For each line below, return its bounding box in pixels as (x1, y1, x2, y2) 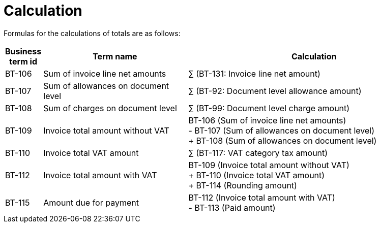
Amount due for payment (43, 197, 139, 208)
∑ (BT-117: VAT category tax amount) (188, 147, 328, 158)
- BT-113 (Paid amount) (188, 202, 276, 213)
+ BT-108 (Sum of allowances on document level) (188, 135, 377, 146)
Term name (93, 51, 137, 61)
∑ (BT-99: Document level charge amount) (188, 103, 350, 113)
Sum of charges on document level (43, 103, 177, 113)
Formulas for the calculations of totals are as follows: (4, 28, 181, 38)
